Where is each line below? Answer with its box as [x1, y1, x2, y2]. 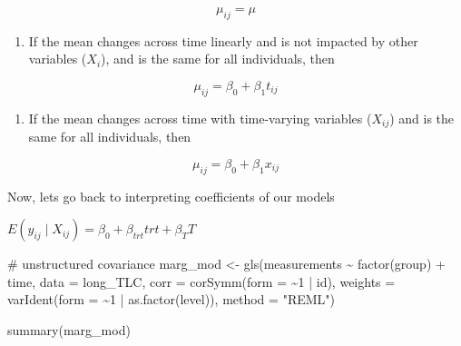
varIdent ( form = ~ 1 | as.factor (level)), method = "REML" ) [7, 290, 335, 309]
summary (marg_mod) [7, 321, 131, 339]
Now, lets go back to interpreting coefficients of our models [7, 186, 335, 205]
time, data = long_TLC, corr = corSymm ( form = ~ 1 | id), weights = [7, 272, 396, 291]
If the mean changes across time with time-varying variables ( [28, 108, 372, 127]
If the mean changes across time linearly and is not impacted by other [28, 31, 418, 50]
